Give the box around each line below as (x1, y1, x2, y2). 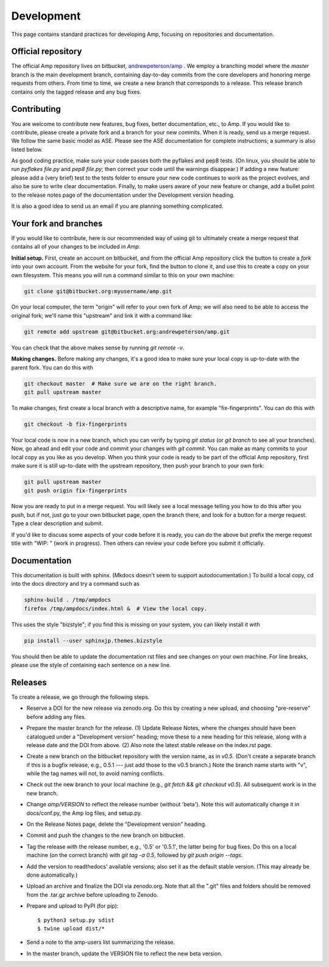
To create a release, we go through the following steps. (11, 693, 150, 701)
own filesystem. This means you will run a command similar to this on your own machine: (11, 271, 235, 279)
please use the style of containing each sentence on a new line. (11, 662, 171, 669)
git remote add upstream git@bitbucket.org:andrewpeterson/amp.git (24, 328, 230, 335)
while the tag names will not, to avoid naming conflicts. (26, 770, 164, 777)
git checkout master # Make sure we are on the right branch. (24, 380, 218, 387)
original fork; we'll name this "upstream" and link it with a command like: (11, 312, 193, 319)
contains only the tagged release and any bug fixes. (11, 88, 141, 95)
